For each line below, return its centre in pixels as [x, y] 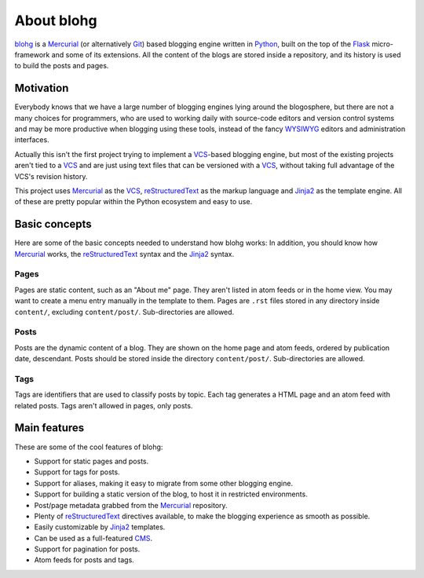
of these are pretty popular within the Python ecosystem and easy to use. [133, 202]
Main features [49, 428]
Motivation [42, 88]
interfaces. [32, 140]
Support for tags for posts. [77, 472]
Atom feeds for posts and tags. [84, 560]
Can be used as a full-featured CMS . [93, 538]
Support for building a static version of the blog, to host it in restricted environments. [171, 494]
